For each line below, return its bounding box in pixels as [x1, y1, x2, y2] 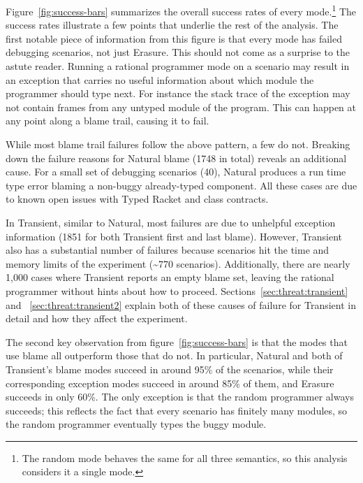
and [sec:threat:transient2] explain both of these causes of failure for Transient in [6, 297, 356, 312]
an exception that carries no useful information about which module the [6, 72, 314, 87]
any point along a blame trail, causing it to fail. [6, 113, 209, 128]
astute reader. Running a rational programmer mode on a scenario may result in [6, 59, 350, 73]
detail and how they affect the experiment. [6, 311, 188, 326]
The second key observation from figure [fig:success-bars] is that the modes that [6, 334, 348, 349]
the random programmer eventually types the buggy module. [6, 417, 267, 431]
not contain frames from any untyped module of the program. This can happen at [6, 99, 357, 114]
